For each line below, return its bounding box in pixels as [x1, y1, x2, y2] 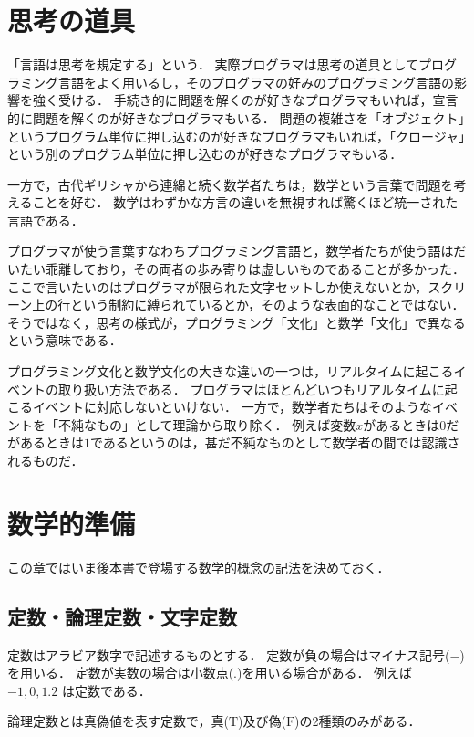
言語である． [7, 210, 84, 229]
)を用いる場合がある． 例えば [237, 663, 413, 682]
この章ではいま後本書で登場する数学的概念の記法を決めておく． [7, 557, 390, 576]
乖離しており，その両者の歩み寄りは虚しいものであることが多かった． [45, 259, 466, 279]
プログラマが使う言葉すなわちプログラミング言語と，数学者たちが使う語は [7, 241, 454, 260]
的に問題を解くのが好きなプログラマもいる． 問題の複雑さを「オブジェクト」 [7, 108, 465, 127]
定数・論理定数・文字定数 [7, 602, 237, 630]
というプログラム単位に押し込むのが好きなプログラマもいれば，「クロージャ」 [7, 126, 466, 145]
